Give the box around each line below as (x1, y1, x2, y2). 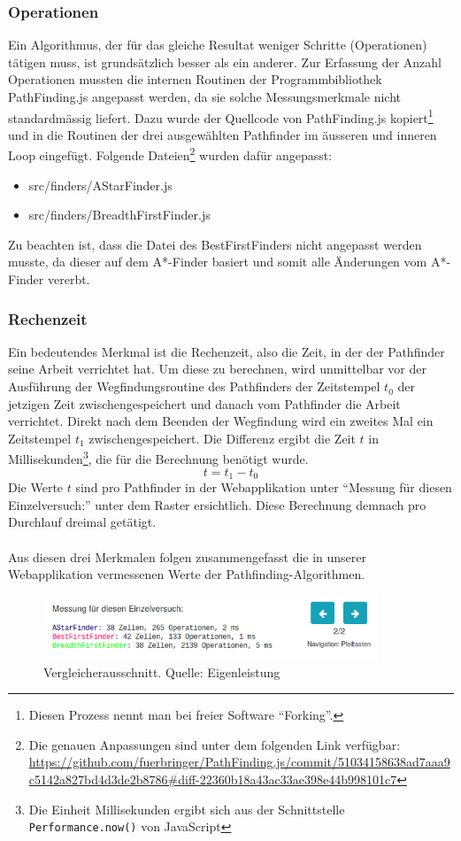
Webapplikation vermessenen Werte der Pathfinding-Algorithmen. (8, 565, 365, 583)
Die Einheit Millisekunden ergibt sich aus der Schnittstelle (28, 799, 345, 818)
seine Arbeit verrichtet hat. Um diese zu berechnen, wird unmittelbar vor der (8, 359, 426, 378)
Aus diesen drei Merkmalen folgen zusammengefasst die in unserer (8, 547, 367, 566)
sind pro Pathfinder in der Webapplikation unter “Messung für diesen (75, 478, 452, 497)
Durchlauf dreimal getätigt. (8, 513, 157, 531)
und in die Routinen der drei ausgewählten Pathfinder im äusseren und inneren (8, 125, 437, 143)
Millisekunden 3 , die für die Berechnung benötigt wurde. (8, 447, 309, 468)
